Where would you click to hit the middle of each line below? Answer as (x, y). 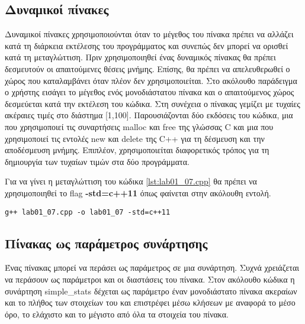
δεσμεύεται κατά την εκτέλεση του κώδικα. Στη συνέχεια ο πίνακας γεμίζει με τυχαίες (152, 103)
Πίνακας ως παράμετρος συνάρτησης (106, 243)
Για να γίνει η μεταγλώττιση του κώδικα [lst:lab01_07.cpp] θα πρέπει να (131, 181)
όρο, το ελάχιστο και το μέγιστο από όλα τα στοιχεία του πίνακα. (117, 314)
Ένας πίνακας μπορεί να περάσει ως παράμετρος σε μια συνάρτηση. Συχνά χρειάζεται (152, 268)
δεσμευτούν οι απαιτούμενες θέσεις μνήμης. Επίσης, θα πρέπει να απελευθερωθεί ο (147, 68)
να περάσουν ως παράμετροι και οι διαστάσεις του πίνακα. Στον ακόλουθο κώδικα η (150, 279)
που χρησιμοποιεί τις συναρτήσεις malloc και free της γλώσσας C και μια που (139, 126)
